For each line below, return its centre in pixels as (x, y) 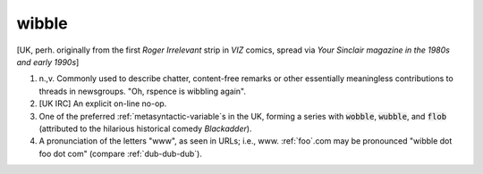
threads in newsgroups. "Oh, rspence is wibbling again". (142, 91)
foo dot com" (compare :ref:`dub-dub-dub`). (121, 153)
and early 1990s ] (48, 62)
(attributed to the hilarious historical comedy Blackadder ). (145, 128)
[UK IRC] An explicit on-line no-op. (103, 104)
